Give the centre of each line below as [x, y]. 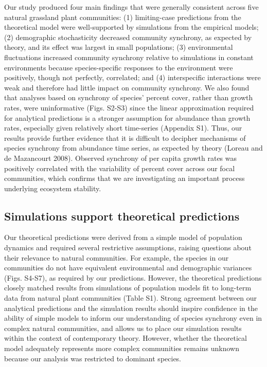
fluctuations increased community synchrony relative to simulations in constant [129, 57]
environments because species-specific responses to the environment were [119, 67]
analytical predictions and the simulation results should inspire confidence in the [131, 308]
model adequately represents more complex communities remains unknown [122, 348]
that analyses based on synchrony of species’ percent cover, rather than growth [129, 97]
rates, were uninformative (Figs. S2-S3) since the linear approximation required [129, 107]
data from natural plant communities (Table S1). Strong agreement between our [131, 298]
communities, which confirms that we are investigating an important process [124, 178]
